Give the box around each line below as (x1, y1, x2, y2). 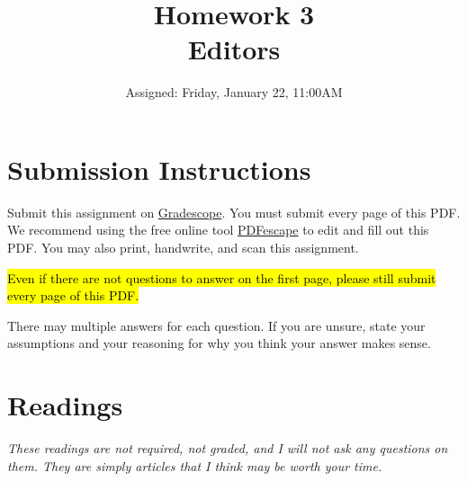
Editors (187, 31, 281, 67)
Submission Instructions (7, 150, 311, 187)
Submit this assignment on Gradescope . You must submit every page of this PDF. (7, 202, 461, 221)
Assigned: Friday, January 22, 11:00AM (125, 83, 343, 102)
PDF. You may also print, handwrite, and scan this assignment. (7, 238, 359, 257)
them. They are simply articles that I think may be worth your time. (7, 456, 382, 475)
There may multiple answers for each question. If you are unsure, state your (7, 316, 426, 334)
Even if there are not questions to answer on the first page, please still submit (7, 268, 436, 287)
